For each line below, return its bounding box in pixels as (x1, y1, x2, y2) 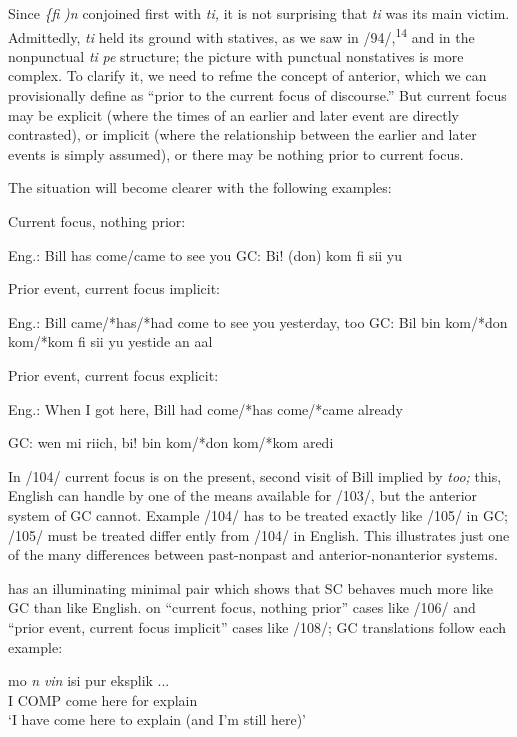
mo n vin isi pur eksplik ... (8, 670, 170, 691)
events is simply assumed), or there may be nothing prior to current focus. (8, 143, 464, 164)
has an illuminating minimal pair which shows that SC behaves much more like (8, 577, 493, 598)
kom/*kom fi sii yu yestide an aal (8, 331, 213, 352)
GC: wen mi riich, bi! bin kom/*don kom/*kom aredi (8, 432, 334, 453)
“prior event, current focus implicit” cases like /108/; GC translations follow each (8, 616, 507, 637)
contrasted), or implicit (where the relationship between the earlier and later (8, 124, 477, 145)
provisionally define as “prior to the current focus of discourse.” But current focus (8, 85, 507, 106)
